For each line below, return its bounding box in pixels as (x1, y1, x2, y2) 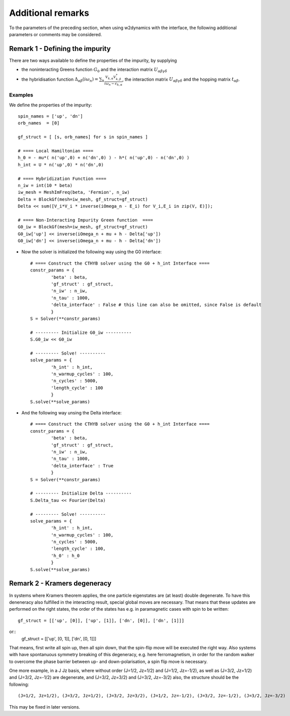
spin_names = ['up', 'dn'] (18, 114, 83, 119)
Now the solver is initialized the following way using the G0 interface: (21, 249, 162, 255)
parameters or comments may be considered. (9, 31, 102, 37)
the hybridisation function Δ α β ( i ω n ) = (21, 76, 99, 84)
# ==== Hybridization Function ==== (18, 176, 107, 181)
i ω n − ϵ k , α (104, 81, 123, 87)
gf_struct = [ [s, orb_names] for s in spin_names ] (18, 134, 148, 140)
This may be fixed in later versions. (9, 704, 80, 710)
